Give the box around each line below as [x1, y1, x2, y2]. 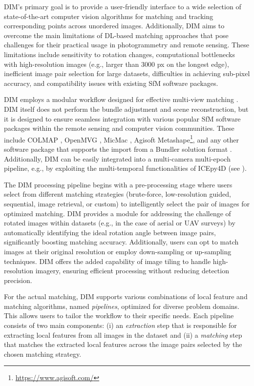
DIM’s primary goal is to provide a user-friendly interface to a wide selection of [4, 1, 241, 11]
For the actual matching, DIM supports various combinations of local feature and [4, 291, 248, 302]
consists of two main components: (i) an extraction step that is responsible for [4, 320, 237, 330]
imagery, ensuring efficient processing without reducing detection [35, 265, 229, 276]
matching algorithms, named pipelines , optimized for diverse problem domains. [4, 301, 239, 311]
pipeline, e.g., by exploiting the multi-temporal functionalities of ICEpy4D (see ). [4, 163, 247, 173]
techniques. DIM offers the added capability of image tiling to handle [4, 256, 211, 266]
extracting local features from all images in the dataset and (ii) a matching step [4, 329, 242, 340]
